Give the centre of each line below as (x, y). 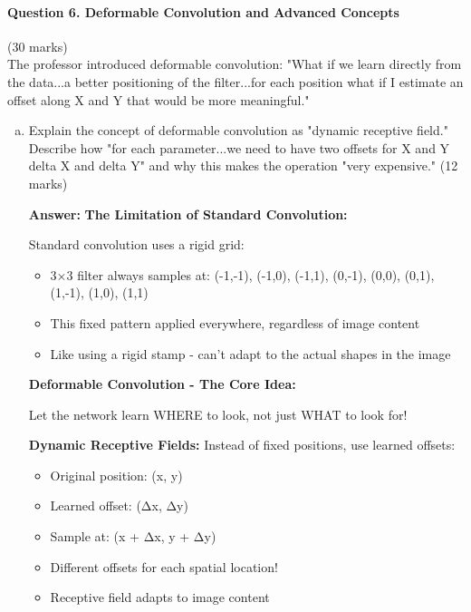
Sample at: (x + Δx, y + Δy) (133, 536)
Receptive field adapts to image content (160, 597)
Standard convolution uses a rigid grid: (136, 244)
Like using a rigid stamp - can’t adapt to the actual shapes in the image (250, 353)
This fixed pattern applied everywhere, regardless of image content (235, 322)
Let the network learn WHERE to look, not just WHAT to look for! (218, 414)
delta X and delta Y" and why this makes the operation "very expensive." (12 (243, 165)
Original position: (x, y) (116, 475)
